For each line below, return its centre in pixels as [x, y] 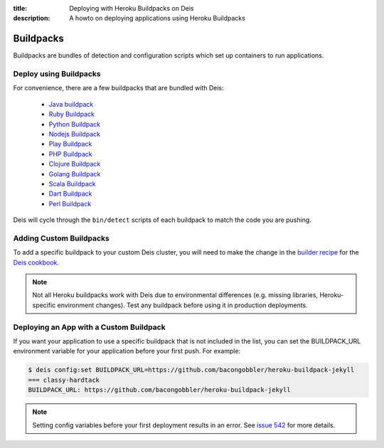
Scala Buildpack [72, 183]
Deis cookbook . [36, 262]
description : [32, 18]
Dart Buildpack [70, 194]
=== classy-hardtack [64, 380]
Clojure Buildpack [75, 164]
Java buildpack [71, 104]
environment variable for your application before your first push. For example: [127, 351]
